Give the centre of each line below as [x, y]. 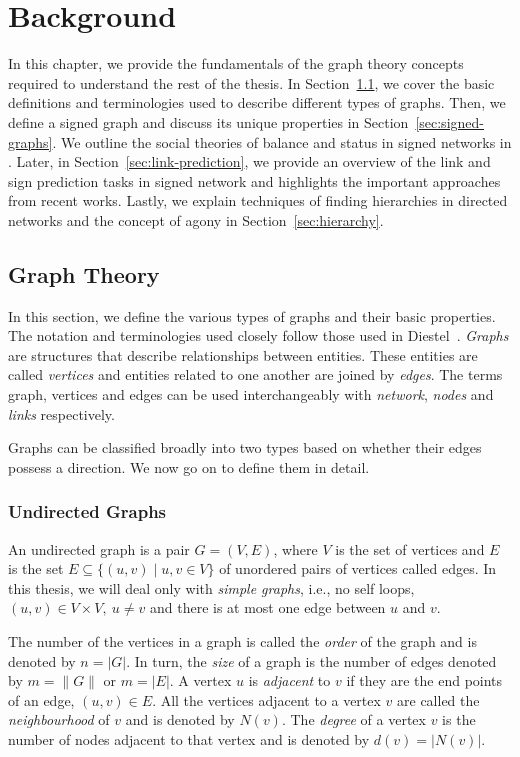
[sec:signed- [449, 121]
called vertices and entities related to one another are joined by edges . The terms [255, 374]
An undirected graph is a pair [99, 548]
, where [295, 548]
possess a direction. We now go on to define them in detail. [189, 466]
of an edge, [41, 699]
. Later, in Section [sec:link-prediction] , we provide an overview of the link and [249, 161]
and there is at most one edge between [267, 607]
